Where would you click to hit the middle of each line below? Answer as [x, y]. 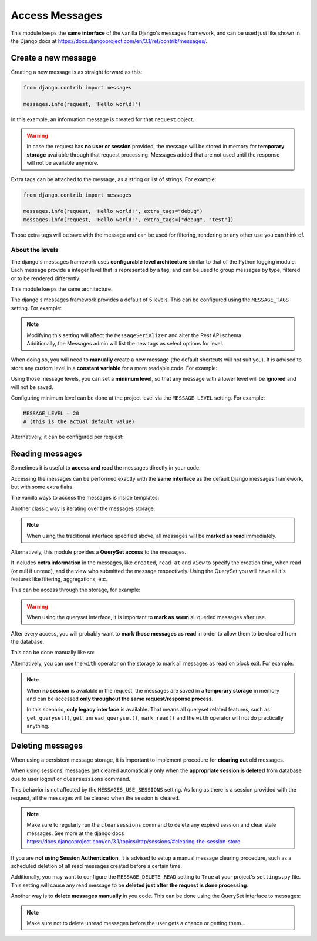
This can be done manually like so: [53, 653]
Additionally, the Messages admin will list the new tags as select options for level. [125, 343]
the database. [28, 642]
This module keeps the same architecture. [62, 289]
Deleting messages [47, 745]
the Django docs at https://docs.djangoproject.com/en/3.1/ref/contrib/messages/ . [109, 41]
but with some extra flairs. [43, 487]
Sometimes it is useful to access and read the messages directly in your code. [106, 468]
